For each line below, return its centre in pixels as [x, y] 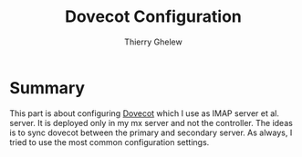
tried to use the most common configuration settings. [109, 142]
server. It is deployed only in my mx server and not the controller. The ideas [151, 123]
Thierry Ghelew [153, 42]
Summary [47, 88]
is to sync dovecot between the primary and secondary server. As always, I [151, 132]
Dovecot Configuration [153, 17]
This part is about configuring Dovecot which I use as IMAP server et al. [145, 113]
